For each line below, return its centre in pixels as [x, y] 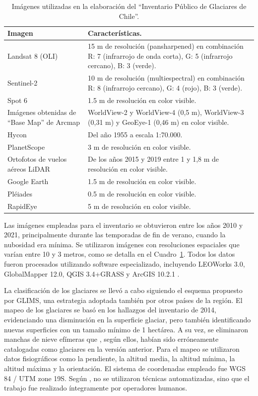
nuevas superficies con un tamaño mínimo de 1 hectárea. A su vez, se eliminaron [126, 329]
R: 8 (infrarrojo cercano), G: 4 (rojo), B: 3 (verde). [165, 87]
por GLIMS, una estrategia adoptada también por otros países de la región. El [123, 300]
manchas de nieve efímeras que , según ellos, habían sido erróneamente [111, 339]
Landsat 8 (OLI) [33, 55]
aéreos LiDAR [29, 169]
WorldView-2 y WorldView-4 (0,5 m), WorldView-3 [166, 112]
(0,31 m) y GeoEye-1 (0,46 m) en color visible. [159, 122]
